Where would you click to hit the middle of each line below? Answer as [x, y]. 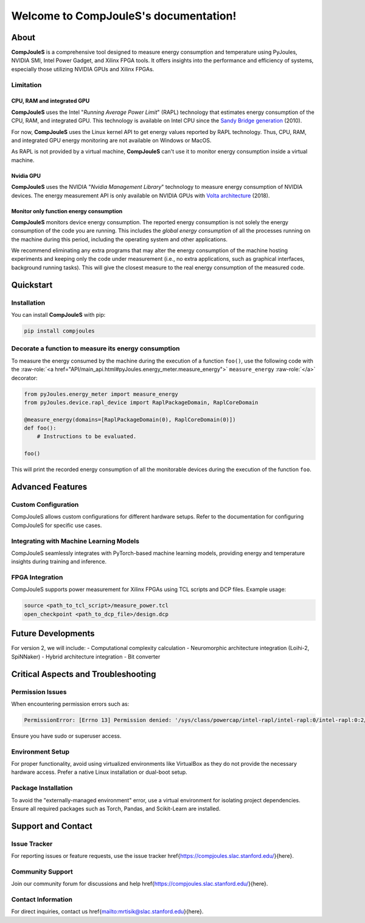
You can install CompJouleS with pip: [58, 315]
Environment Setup [40, 751]
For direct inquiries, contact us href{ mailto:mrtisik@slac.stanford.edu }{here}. [107, 911]
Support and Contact [52, 826]
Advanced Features [49, 487]
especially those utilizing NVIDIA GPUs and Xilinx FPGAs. [83, 69]
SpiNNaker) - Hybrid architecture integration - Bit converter [86, 656]
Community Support [42, 871]
